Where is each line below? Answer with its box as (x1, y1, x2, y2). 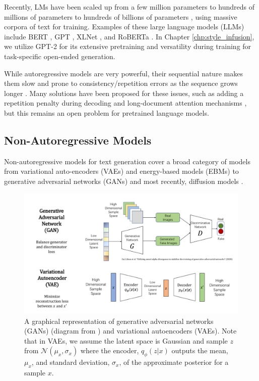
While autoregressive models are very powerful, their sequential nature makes (4, 68, 243, 78)
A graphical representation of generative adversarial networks (24, 315, 214, 326)
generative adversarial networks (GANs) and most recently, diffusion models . (4, 175, 243, 186)
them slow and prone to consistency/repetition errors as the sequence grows (4, 78, 238, 88)
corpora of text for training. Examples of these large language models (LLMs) (4, 21, 244, 32)
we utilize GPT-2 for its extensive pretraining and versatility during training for (4, 41, 251, 52)
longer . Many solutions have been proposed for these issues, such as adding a (4, 87, 244, 98)
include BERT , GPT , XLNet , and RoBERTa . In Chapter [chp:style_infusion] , (4, 31, 254, 41)
